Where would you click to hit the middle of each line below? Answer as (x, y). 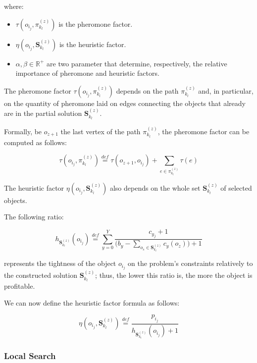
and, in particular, (226, 90)
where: (14, 6)
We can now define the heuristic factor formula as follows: (92, 302)
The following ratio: (34, 217)
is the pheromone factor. (96, 24)
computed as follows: (35, 142)
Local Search (30, 355)
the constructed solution (41, 275)
